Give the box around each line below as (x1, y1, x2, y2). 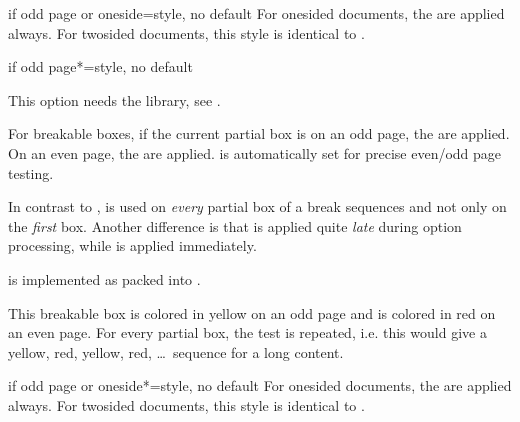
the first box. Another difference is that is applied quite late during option (8, 215, 462, 236)
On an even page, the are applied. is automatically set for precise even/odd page (8, 142, 502, 163)
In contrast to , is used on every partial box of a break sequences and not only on (8, 196, 507, 217)
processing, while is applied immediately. (8, 235, 257, 256)
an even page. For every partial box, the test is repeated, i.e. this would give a (8, 322, 487, 343)
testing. (8, 162, 54, 183)
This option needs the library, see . (8, 89, 221, 110)
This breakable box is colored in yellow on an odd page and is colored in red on (8, 302, 496, 323)
